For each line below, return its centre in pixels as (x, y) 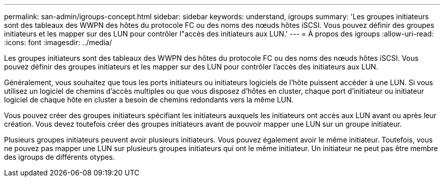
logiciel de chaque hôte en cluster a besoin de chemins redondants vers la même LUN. (149, 100)
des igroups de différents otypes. (60, 157)
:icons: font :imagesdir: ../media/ (58, 42)
